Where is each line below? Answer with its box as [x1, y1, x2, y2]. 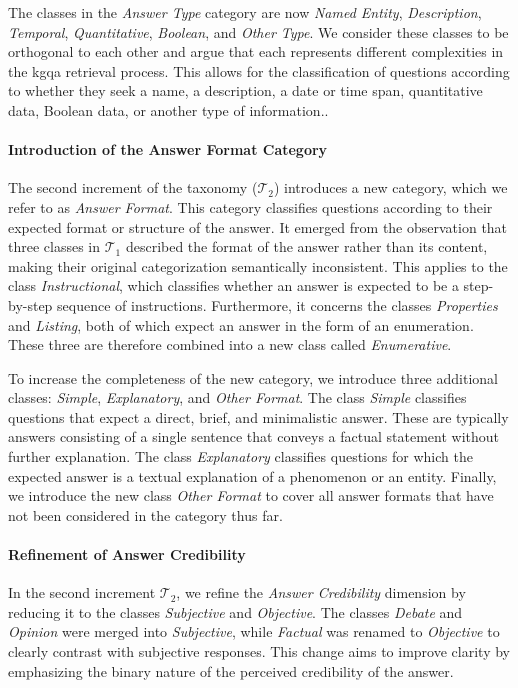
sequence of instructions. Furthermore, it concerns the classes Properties [57, 294, 498, 315]
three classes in [8, 236, 101, 257]
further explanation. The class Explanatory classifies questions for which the [8, 446, 473, 467]
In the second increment [8, 582, 156, 603]
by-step [8, 294, 53, 315]
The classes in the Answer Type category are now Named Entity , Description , [8, 2, 482, 22]
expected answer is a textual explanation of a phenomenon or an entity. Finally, [8, 465, 497, 486]
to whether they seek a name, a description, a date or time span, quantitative [8, 80, 483, 101]
